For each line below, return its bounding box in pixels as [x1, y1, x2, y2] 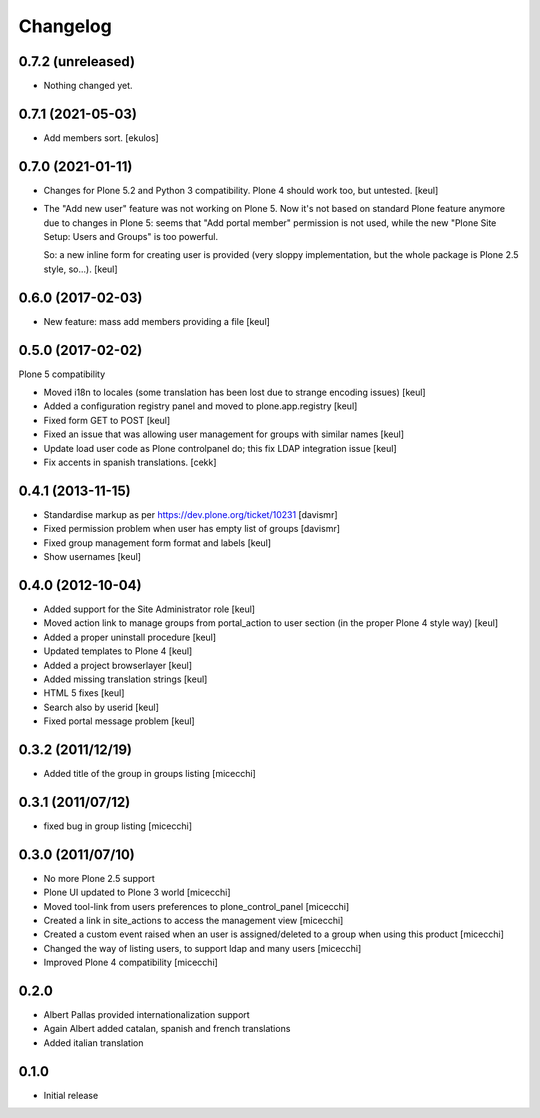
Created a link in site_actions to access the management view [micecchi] [43, 914, 344, 926]
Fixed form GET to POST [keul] [43, 414, 171, 426]
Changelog [18, 15, 112, 37]
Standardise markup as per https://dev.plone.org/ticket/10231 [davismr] [43, 508, 339, 520]
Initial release [43, 1089, 99, 1101]
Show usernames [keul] [43, 551, 142, 563]
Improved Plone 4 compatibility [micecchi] [43, 956, 219, 969]
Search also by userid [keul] [43, 701, 160, 713]
